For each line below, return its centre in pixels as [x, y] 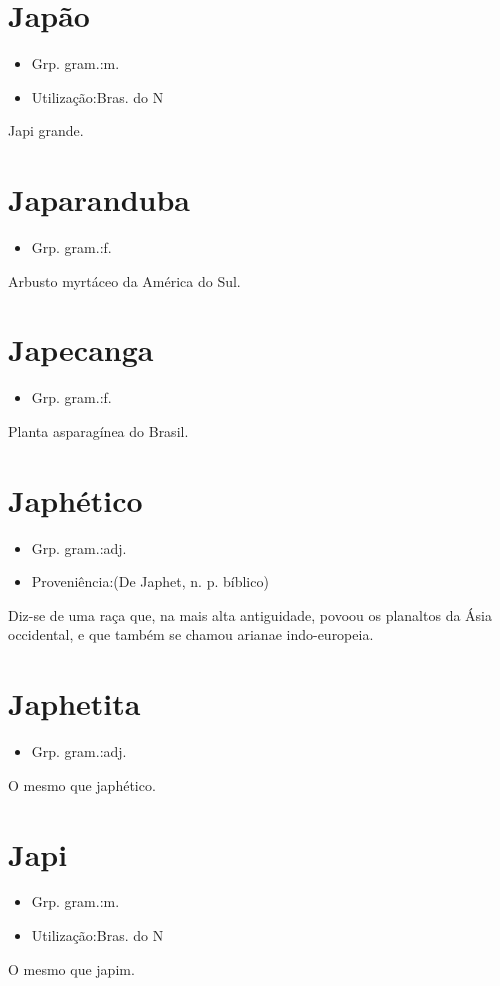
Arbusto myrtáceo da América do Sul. [124, 280]
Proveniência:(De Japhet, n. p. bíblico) [150, 581]
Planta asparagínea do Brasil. [98, 430]
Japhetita [74, 703]
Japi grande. [46, 130]
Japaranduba [99, 199]
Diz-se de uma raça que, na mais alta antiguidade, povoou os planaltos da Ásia [250, 614]
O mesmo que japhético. [82, 784]
